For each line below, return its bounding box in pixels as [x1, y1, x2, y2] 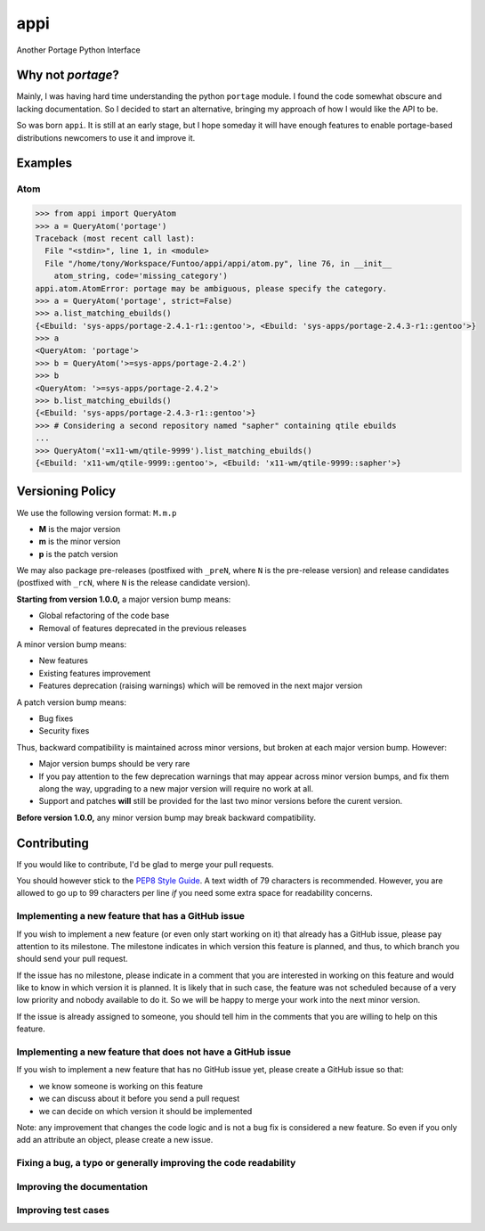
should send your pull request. [16, 954, 128, 964]
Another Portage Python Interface [16, 45, 141, 55]
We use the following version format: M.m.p [16, 507, 177, 518]
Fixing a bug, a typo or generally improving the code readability [16, 1157, 296, 1169]
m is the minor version [38, 536, 121, 547]
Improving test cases [16, 1204, 110, 1217]
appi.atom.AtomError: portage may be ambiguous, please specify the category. [35, 283, 387, 293]
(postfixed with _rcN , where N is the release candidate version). [16, 578, 251, 588]
